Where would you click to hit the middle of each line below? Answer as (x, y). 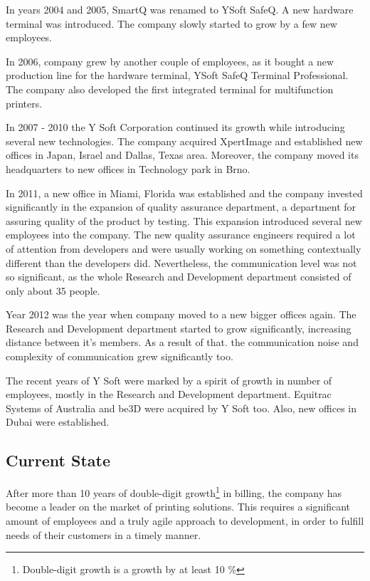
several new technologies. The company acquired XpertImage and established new (184, 141)
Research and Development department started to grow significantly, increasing (179, 328)
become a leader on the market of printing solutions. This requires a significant (178, 507)
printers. (24, 103)
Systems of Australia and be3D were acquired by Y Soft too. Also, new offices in (181, 408)
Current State (58, 460)
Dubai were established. (58, 422)
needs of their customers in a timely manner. (104, 534)
